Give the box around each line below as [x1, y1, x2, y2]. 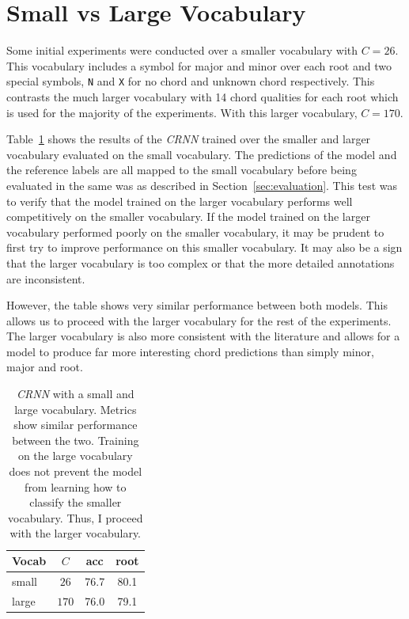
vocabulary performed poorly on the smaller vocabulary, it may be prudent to [6, 223, 384, 240]
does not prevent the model [9, 463, 142, 480]
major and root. [6, 359, 83, 375]
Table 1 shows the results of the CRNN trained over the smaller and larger [6, 131, 371, 147]
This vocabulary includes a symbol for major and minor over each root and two [6, 57, 392, 74]
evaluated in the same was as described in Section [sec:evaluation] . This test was [6, 177, 398, 193]
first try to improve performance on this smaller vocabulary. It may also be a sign [6, 239, 403, 256]
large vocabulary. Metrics [14, 401, 137, 417]
